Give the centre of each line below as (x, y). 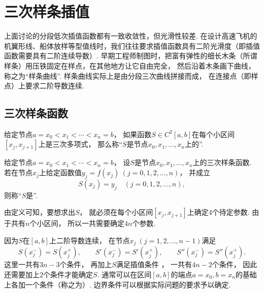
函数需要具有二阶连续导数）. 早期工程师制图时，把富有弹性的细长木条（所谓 (131, 56)
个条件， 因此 (235, 264)
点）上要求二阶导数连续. (44, 86)
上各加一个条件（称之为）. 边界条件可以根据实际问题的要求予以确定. (118, 284)
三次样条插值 (47, 11)
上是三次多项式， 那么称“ (80, 144)
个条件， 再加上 (86, 264)
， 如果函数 (133, 134)
